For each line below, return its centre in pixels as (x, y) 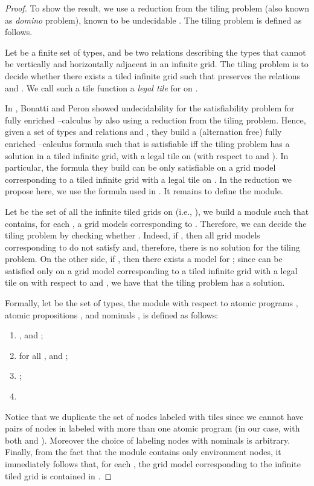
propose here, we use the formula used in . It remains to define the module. (144, 191)
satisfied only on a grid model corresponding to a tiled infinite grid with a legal (151, 270)
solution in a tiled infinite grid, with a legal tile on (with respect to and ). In (147, 155)
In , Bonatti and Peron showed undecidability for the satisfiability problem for (150, 108)
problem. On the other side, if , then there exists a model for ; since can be (144, 259)
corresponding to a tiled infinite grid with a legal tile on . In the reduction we (149, 179)
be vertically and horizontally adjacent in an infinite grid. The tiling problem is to (157, 64)
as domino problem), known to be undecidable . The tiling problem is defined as (153, 20)
